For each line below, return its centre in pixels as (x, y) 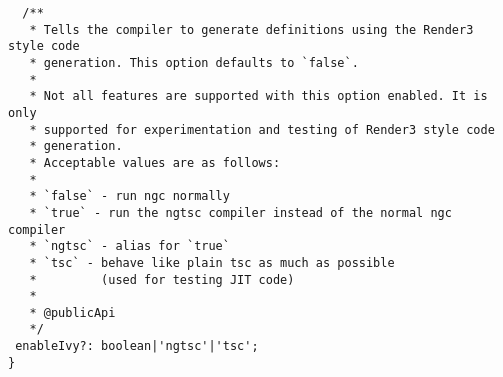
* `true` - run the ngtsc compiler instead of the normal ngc (240, 212)
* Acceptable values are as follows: (155, 162)
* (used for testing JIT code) (162, 279)
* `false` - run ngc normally (129, 196)
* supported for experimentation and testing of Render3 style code (262, 129)
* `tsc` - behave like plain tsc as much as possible (212, 262)
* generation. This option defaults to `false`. (194, 62)
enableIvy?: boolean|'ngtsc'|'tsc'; (137, 346)
